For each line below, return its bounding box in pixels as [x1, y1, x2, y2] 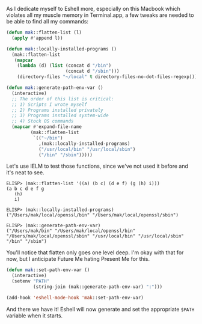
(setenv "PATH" [11, 278, 50, 284]
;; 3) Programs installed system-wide [11, 112, 109, 119]
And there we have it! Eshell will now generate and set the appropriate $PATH [6, 305, 195, 313]
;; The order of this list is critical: [11, 96, 114, 102]
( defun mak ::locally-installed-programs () [6, 46, 117, 52]
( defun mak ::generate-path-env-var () [6, 85, 103, 91]
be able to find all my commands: [6, 18, 89, 25]
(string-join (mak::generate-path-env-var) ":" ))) [32, 284, 163, 290]
